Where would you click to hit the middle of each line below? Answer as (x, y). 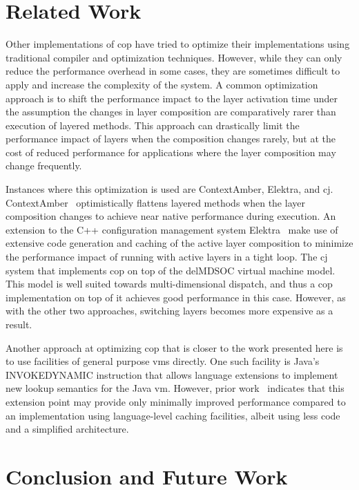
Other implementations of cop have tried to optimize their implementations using (178, 44)
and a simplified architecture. (67, 429)
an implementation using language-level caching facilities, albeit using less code (173, 415)
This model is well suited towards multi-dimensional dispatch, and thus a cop (169, 284)
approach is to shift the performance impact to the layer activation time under (172, 98)
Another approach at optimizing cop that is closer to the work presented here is (174, 347)
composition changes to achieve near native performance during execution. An (171, 216)
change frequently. (44, 166)
